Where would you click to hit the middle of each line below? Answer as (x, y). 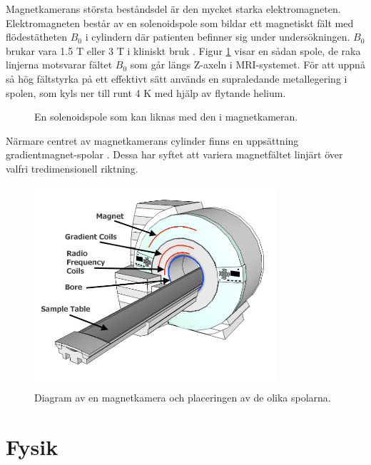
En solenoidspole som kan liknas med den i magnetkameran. (166, 117)
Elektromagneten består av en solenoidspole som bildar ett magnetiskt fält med (180, 22)
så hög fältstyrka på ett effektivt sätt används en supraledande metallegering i (177, 78)
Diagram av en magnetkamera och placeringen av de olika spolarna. (183, 397)
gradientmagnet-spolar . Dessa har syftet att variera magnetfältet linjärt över (174, 154)
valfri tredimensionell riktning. (72, 168)
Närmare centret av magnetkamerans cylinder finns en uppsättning (152, 140)
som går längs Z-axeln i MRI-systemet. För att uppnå (248, 65)
